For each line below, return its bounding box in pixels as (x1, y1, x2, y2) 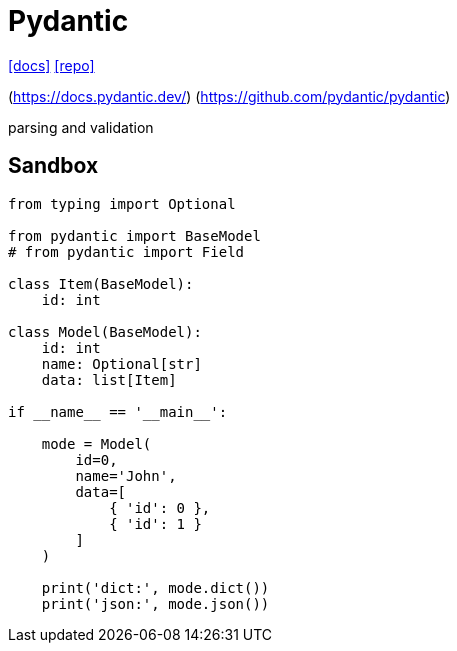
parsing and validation (8, 118, 154, 136)
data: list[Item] (41, 371, 177, 388)
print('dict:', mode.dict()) (41, 579, 270, 596)
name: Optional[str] (41, 355, 202, 372)
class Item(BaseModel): (8, 275, 194, 292)
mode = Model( (41, 435, 152, 452)
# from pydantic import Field (8, 243, 245, 260)
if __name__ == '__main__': (8, 403, 228, 420)
